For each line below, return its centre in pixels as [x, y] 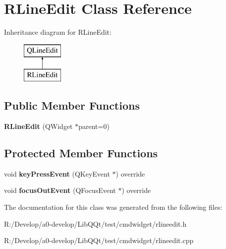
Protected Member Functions [81, 153]
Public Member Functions [72, 105]
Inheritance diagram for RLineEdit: [58, 32]
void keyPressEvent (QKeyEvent [57, 173]
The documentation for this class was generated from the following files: [113, 207]
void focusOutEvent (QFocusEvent [60, 190]
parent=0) [94, 126]
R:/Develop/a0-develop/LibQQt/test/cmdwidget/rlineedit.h [95, 223]
